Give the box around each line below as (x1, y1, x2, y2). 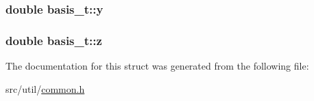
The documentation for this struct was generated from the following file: (5, 59, 309, 73)
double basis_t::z (5, 31, 102, 48)
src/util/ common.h (5, 81, 85, 96)
